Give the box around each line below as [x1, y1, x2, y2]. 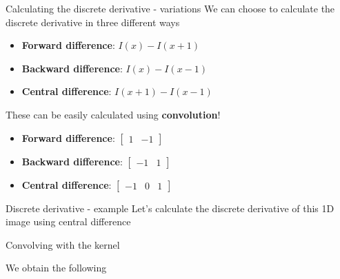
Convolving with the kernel [6, 237, 120, 251]
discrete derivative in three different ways [6, 14, 180, 29]
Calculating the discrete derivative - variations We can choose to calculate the [6, 1, 335, 15]
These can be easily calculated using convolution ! [6, 107, 221, 121]
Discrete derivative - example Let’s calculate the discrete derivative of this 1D [6, 200, 334, 215]
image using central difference [6, 214, 131, 229]
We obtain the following [6, 260, 107, 275]
